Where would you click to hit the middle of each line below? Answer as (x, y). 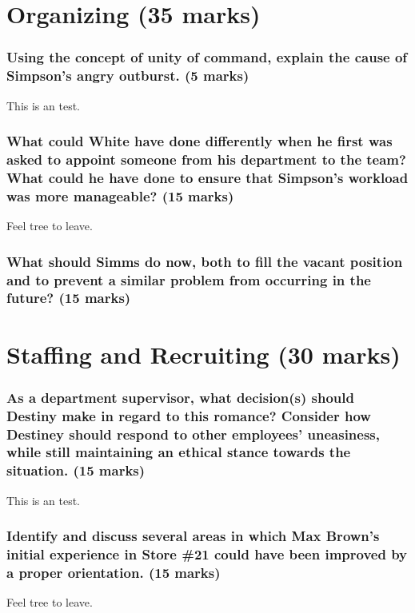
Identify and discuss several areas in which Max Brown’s (193, 536)
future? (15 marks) (69, 298)
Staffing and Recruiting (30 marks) (204, 354)
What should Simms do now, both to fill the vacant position (205, 261)
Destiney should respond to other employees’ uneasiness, (193, 434)
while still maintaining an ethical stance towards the (179, 452)
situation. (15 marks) (76, 470)
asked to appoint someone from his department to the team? (206, 159)
